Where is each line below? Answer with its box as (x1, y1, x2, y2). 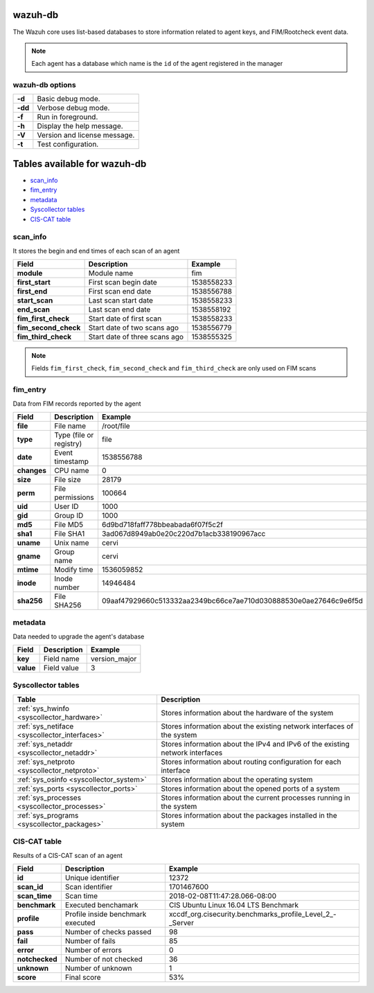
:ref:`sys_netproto (17, 757, 75, 767)
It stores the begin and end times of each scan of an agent (12, 247, 180, 255)
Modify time (54, 564, 93, 574)
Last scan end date (88, 305, 151, 314)
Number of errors (64, 945, 123, 955)
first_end (17, 287, 48, 296)
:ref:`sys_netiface (17, 721, 74, 731)
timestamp (54, 456, 89, 466)
